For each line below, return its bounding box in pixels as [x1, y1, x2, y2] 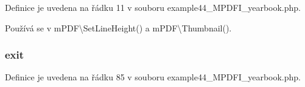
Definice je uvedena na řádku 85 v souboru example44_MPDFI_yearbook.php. [5, 71, 301, 83]
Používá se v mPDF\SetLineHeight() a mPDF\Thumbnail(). [5, 21, 232, 34]
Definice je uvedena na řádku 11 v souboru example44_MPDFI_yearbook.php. [5, 1, 301, 13]
